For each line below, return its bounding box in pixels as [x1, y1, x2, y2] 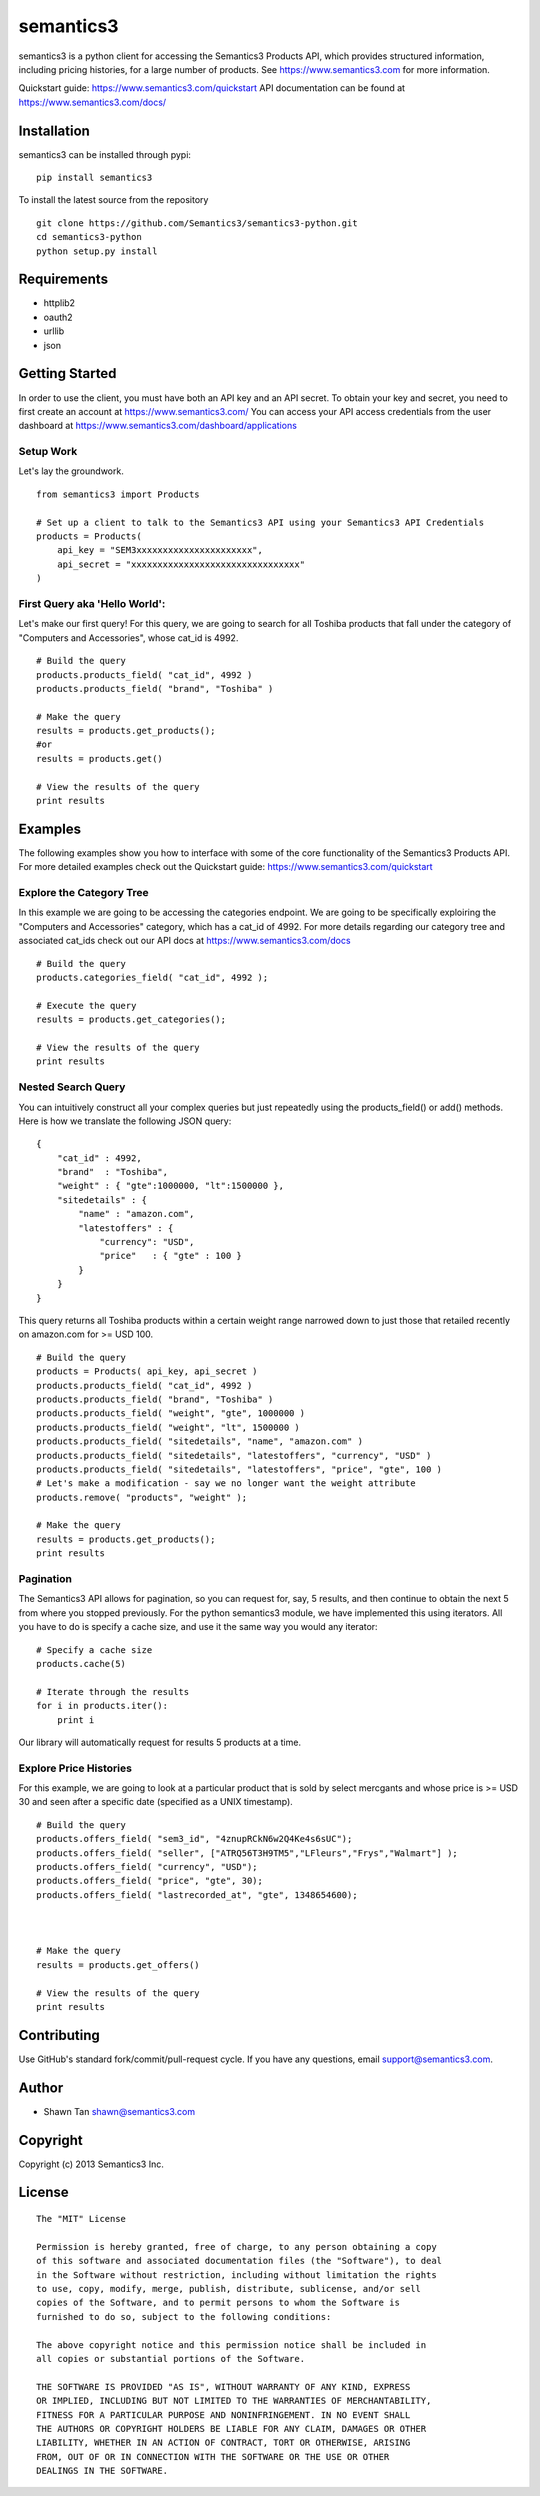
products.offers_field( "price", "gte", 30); [36, 1875, 264, 1887]
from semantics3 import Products [36, 488, 200, 500]
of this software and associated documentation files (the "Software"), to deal [36, 2255, 443, 2267]
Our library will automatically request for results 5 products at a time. [18, 1736, 302, 1748]
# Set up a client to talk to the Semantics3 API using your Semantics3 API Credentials [36, 516, 485, 528]
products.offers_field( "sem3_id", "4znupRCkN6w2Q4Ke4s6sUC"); [36, 1833, 353, 1845]
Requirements [18, 271, 109, 288]
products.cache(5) [36, 1658, 127, 1669]
